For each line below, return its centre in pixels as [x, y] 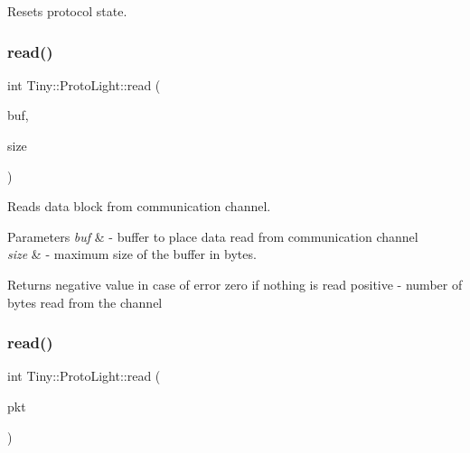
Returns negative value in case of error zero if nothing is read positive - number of [235, 284]
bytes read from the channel [85, 302]
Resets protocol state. [67, 11]
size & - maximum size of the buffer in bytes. [132, 254]
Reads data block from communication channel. [139, 206]
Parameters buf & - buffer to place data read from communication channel [213, 236]
